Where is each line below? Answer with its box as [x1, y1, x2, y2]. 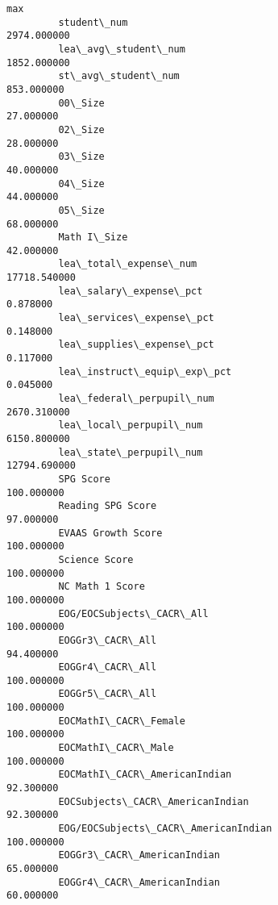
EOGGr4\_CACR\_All [58, 661, 157, 674]
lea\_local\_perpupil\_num [58, 419, 203, 432]
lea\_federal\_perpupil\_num [58, 393, 214, 405]
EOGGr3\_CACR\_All [58, 634, 157, 646]
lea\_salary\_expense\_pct [58, 285, 203, 297]
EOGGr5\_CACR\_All [58, 688, 157, 700]
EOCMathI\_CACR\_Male [58, 742, 174, 754]
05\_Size [58, 204, 105, 216]
